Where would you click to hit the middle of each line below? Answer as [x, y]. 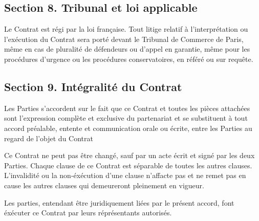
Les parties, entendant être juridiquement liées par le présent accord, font [119, 202]
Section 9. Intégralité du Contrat [93, 86]
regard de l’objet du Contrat [49, 138]
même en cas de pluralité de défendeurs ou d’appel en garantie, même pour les [127, 49]
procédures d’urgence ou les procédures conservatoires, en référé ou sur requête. [129, 59]
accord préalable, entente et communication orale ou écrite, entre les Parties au [128, 128]
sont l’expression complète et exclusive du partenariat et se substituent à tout [126, 118]
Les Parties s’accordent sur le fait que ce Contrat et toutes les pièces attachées [127, 108]
